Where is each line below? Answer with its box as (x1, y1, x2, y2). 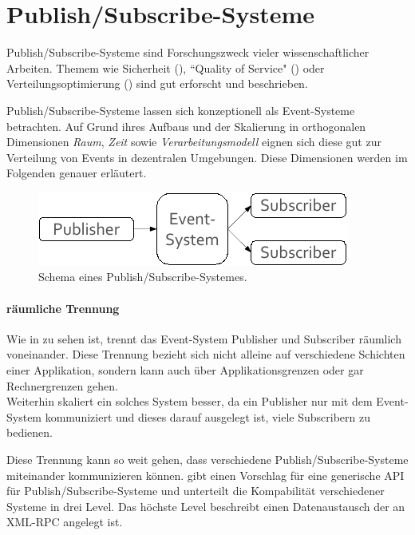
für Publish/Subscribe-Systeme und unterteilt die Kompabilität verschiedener (6, 482, 385, 499)
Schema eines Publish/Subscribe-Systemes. (38, 268, 247, 285)
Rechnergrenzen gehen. (6, 377, 118, 394)
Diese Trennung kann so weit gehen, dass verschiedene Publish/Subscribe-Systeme (6, 451, 409, 468)
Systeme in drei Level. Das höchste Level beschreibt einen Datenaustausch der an (6, 497, 405, 514)
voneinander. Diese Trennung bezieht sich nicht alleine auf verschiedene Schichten (6, 346, 405, 363)
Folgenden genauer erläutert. (6, 164, 147, 181)
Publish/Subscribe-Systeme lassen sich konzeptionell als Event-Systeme (6, 101, 355, 118)
